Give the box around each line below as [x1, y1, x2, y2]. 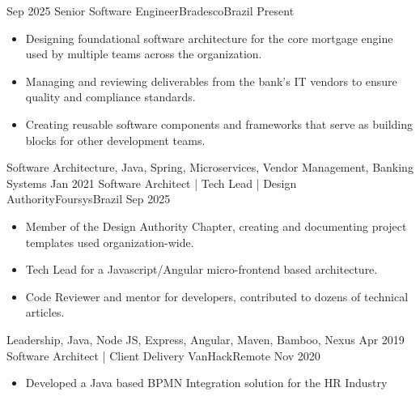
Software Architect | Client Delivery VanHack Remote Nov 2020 [6, 347, 320, 364]
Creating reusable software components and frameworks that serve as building [25, 115, 414, 132]
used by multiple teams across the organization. [25, 45, 262, 62]
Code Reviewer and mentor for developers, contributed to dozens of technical [25, 287, 409, 304]
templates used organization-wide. [25, 233, 194, 250]
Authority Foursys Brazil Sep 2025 [6, 190, 171, 207]
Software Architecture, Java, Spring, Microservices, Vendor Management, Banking [6, 159, 414, 176]
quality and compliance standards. [25, 88, 196, 105]
